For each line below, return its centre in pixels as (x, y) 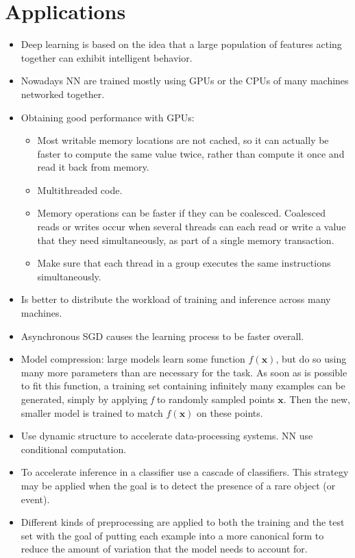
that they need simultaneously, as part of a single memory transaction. (186, 240)
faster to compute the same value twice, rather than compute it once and (191, 153)
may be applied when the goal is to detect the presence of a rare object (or (178, 485)
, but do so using (311, 359)
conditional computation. (74, 449)
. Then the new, (317, 399)
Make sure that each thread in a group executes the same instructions (184, 263)
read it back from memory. (93, 167)
